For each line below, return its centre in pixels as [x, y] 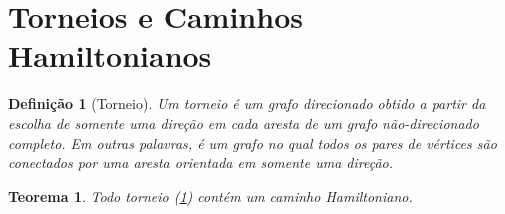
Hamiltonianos [110, 55]
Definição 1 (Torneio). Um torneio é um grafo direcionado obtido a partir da [247, 103]
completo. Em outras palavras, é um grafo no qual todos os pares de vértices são [252, 142]
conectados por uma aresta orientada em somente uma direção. [201, 162]
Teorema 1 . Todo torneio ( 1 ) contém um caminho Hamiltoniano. [210, 195]
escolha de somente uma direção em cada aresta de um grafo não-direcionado [243, 122]
